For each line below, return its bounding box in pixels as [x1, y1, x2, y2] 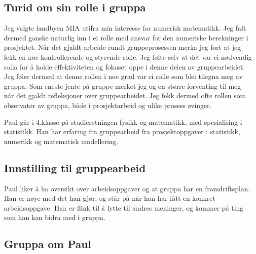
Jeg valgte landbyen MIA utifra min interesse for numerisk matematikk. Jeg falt [4, 23, 246, 33]
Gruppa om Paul [4, 236, 91, 252]
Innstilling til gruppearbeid [4, 160, 146, 175]
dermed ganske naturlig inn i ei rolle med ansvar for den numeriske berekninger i [4, 32, 248, 42]
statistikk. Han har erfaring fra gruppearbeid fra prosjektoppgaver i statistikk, [4, 126, 240, 137]
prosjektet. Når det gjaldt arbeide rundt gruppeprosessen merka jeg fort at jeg [4, 42, 241, 52]
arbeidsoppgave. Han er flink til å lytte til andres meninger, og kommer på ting [4, 202, 244, 213]
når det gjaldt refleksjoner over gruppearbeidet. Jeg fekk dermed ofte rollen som [4, 90, 246, 101]
